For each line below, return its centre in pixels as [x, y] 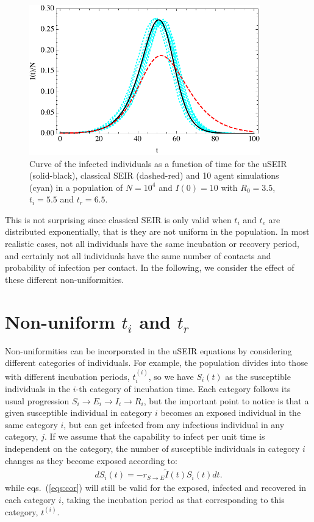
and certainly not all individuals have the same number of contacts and [138, 255]
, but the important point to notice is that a [226, 400]
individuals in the [38, 388]
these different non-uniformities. [65, 279]
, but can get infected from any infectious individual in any [174, 424]
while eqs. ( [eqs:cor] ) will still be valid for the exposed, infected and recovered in [155, 488]
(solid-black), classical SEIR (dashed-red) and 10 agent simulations [154, 175]
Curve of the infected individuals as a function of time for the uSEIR [158, 163]
